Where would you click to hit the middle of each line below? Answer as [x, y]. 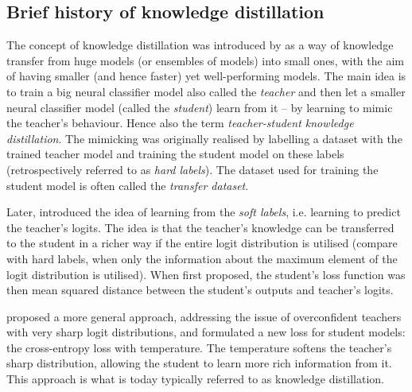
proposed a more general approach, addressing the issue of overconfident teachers [204, 316]
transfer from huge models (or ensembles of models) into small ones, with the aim [205, 60]
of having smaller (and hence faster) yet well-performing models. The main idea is [206, 76]
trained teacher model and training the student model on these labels [175, 154]
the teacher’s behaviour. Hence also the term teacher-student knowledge [180, 123]
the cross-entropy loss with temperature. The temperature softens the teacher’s [199, 347]
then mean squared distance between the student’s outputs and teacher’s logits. [200, 290]
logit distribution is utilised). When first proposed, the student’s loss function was [206, 274]
